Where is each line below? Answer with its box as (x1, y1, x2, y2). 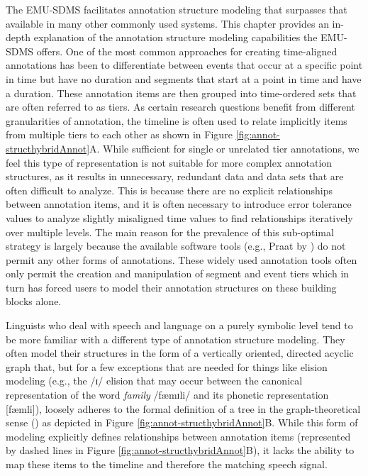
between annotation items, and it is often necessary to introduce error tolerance (6, 197, 352, 211)
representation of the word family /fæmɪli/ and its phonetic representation (6, 387, 329, 402)
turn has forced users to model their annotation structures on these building (6, 279, 337, 294)
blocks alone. (6, 294, 62, 309)
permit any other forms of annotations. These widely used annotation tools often (6, 252, 357, 267)
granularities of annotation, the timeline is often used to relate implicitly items (6, 113, 347, 128)
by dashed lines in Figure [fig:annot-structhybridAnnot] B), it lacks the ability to (6, 443, 355, 458)
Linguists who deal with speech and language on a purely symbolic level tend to (6, 318, 353, 333)
